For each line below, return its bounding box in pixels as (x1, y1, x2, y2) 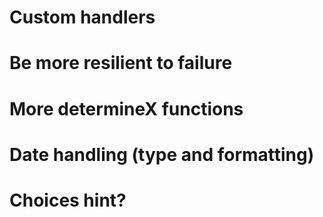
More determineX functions (9, 97, 244, 120)
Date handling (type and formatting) (9, 143, 315, 166)
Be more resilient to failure (9, 52, 233, 75)
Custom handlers (9, 6, 156, 29)
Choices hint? (9, 189, 127, 211)
